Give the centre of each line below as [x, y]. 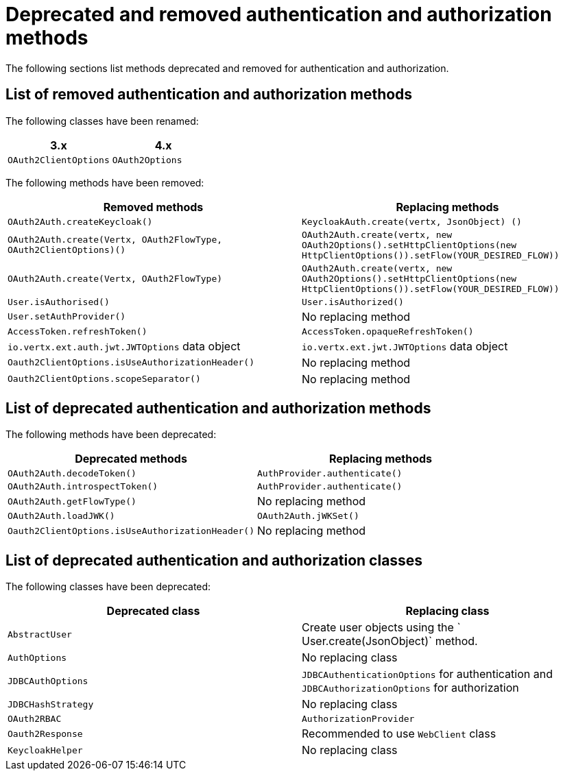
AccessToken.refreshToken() [77, 331]
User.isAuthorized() [353, 302]
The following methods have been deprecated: [111, 435]
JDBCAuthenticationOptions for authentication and [427, 674]
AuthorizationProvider [358, 719]
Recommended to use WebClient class [399, 734]
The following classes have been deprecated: [108, 587]
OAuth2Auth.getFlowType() [72, 501]
